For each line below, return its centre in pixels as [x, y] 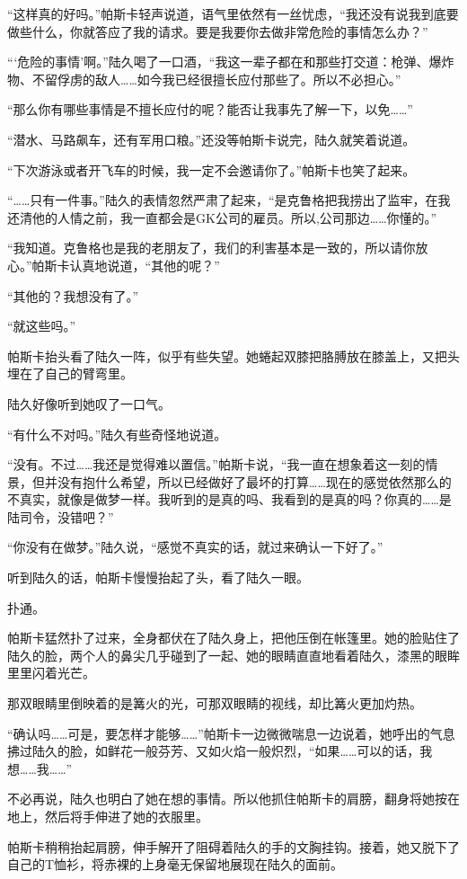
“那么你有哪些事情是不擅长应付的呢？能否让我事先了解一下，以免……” [210, 109]
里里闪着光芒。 [51, 673]
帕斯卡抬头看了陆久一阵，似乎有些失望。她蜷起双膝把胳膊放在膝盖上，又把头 [233, 355]
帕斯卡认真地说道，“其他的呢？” [126, 265]
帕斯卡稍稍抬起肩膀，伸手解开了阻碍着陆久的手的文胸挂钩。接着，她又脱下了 [233, 846]
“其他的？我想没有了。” [73, 295]
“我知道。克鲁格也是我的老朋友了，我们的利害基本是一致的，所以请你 [211, 248]
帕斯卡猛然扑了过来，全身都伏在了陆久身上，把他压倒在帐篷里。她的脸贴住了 [233, 638]
